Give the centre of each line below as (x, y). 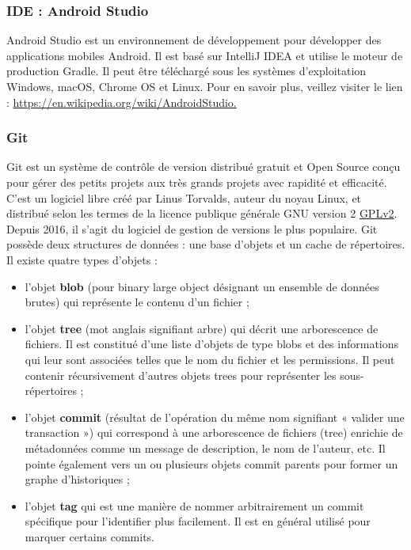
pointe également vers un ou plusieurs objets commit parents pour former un (211, 463)
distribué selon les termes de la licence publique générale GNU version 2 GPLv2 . (202, 213)
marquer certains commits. (89, 536)
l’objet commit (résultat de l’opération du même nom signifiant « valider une (215, 417)
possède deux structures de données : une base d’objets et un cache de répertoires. (206, 244)
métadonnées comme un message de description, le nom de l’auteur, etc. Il (205, 448)
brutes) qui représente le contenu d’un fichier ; (137, 302)
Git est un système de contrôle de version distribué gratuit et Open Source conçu (204, 167)
